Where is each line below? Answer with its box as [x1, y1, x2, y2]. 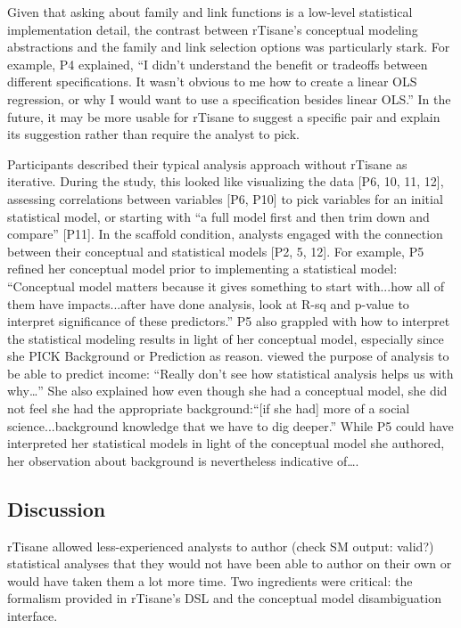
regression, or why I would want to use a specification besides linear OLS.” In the [7, 89, 451, 108]
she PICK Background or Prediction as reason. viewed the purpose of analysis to [7, 347, 449, 365]
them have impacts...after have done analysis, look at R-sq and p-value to [7, 294, 409, 313]
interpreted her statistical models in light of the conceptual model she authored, [7, 434, 445, 453]
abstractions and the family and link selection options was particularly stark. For [7, 37, 450, 56]
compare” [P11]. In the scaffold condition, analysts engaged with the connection [7, 224, 443, 243]
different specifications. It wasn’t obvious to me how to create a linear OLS [7, 72, 417, 91]
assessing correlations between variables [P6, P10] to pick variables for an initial [7, 189, 443, 208]
